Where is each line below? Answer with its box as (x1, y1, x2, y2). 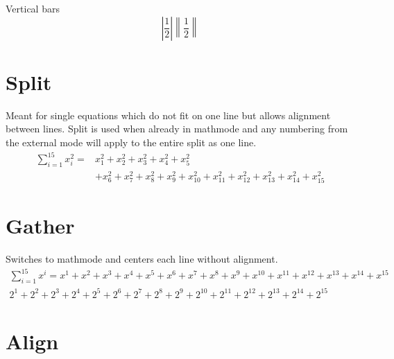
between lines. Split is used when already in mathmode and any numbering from (6, 121, 348, 136)
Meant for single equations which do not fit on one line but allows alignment (6, 107, 331, 122)
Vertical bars (6, 1, 60, 15)
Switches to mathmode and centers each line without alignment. (6, 252, 278, 266)
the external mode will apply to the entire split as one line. (6, 134, 257, 149)
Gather (6, 211, 75, 240)
